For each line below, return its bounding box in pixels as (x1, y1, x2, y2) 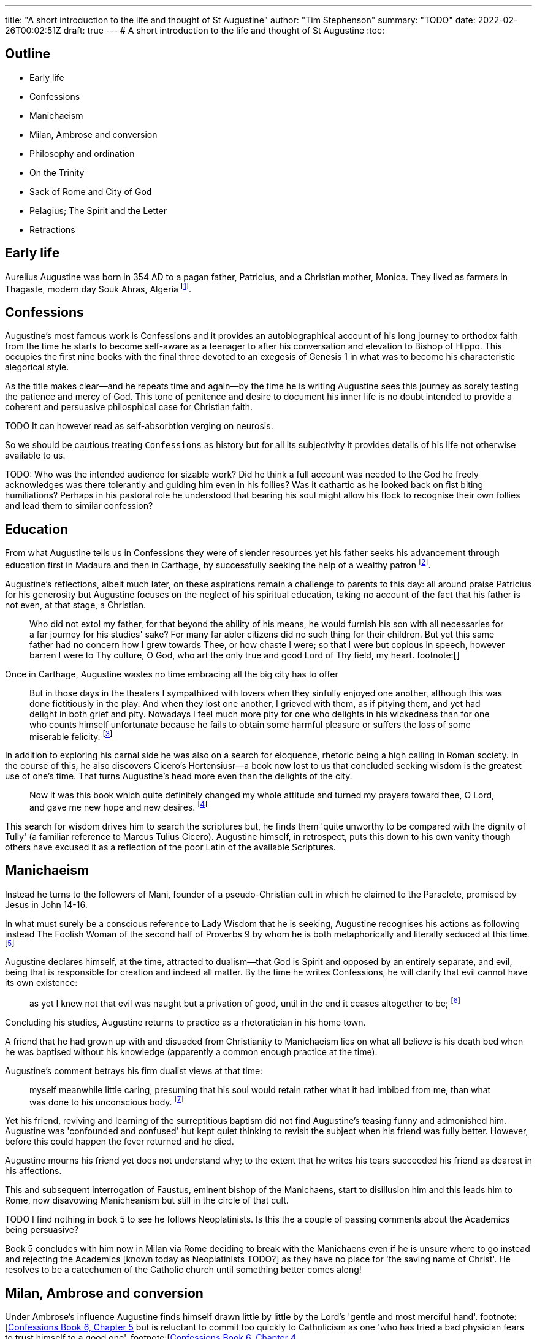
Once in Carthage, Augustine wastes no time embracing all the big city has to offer (5, 668, 338, 679)
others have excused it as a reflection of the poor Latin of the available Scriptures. (5, 842, 336, 852)
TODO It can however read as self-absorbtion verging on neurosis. (5, 421, 273, 432)
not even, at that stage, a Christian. (5, 599, 146, 610)
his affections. (5, 1165, 62, 1177)
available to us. (5, 450, 66, 461)
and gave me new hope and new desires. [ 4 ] (29, 800, 208, 812)
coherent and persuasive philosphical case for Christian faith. (5, 402, 253, 413)
